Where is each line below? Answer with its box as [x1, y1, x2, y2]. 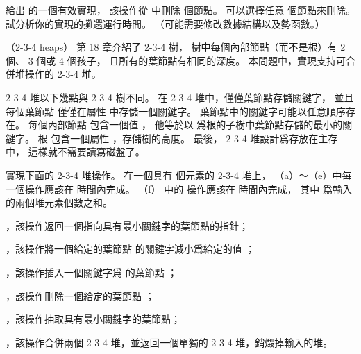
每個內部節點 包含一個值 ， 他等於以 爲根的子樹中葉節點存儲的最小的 [28, 117, 343, 132]
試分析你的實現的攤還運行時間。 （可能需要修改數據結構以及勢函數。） [6, 16, 325, 31]
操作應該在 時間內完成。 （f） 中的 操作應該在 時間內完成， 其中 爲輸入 [24, 181, 352, 196]
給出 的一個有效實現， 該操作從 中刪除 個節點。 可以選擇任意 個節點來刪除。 [6, 3, 355, 17]
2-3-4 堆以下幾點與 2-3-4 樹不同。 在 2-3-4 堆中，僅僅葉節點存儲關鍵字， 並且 [6, 90, 354, 104]
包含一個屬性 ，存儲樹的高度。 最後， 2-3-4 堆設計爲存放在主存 [51, 130, 338, 145]
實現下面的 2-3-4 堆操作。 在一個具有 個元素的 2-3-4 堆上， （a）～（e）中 [6, 167, 342, 182]
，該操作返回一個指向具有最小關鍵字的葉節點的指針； [6, 218, 249, 233]
